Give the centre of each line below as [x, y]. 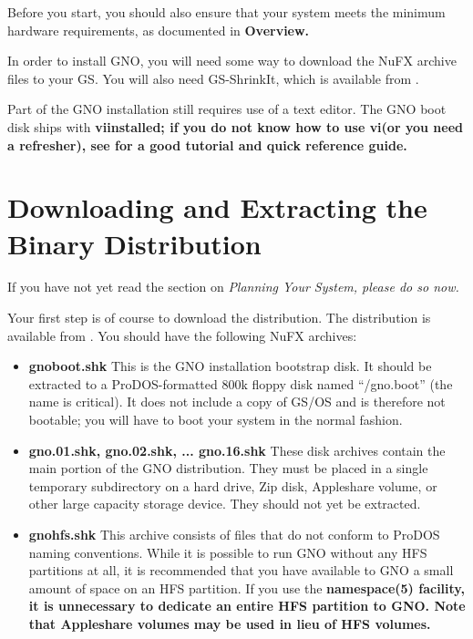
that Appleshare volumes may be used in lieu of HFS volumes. [230, 623]
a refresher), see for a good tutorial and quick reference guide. [207, 144]
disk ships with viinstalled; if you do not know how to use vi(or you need [235, 126]
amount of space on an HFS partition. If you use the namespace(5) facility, [247, 587]
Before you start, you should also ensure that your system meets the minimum [226, 12]
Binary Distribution [134, 243]
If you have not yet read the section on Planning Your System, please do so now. [233, 287]
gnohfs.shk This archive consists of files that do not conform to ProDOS [234, 534]
